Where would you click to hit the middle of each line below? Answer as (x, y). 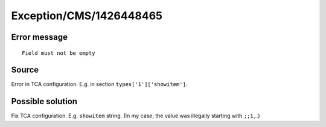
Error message (40, 37)
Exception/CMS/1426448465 (87, 16)
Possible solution (44, 101)
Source (25, 70)
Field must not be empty (59, 53)
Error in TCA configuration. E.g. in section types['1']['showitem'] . (99, 84)
